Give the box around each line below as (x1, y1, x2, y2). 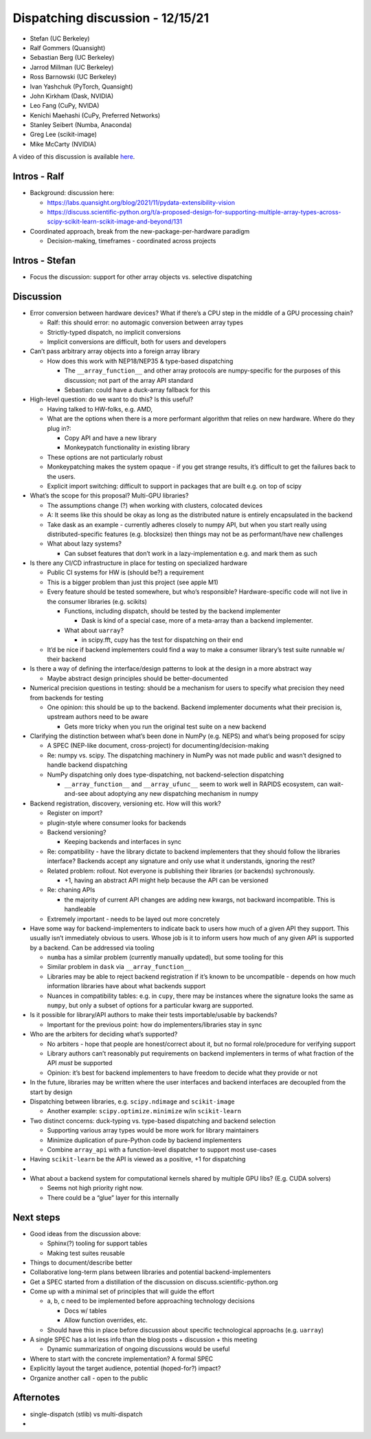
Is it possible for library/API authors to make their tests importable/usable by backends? (30, 1011, 278, 1019)
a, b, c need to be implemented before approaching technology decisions (47, 1297, 256, 1305)
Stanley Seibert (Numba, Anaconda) (30, 121, 132, 129)
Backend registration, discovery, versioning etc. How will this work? (30, 799, 221, 807)
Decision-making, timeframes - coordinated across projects (47, 237, 216, 245)
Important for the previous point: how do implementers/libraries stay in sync (47, 1020, 262, 1029)
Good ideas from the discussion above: (30, 1229, 141, 1238)
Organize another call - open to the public (30, 1374, 148, 1382)
